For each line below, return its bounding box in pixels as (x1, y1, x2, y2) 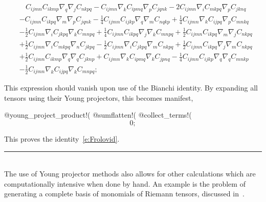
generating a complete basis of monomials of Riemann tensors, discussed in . (4, 188, 245, 199)
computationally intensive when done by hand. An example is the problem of (4, 178, 246, 189)
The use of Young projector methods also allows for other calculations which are (4, 168, 256, 179)
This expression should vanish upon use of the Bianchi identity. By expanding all (4, 82, 258, 93)
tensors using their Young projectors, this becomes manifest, (4, 92, 193, 103)
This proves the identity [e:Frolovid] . (4, 133, 120, 144)
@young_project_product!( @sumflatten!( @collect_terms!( (4, 109, 192, 120)
